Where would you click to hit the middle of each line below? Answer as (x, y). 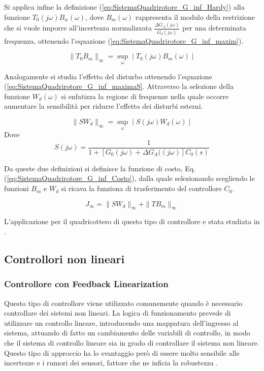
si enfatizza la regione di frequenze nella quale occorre (145, 96)
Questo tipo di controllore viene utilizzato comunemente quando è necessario (123, 303)
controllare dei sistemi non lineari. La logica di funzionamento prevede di (118, 313)
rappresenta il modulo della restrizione (195, 17)
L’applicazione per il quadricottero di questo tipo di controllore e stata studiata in (132, 221)
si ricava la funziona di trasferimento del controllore (141, 188)
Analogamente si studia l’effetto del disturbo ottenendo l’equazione (108, 76)
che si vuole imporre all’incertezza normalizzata (78, 28)
